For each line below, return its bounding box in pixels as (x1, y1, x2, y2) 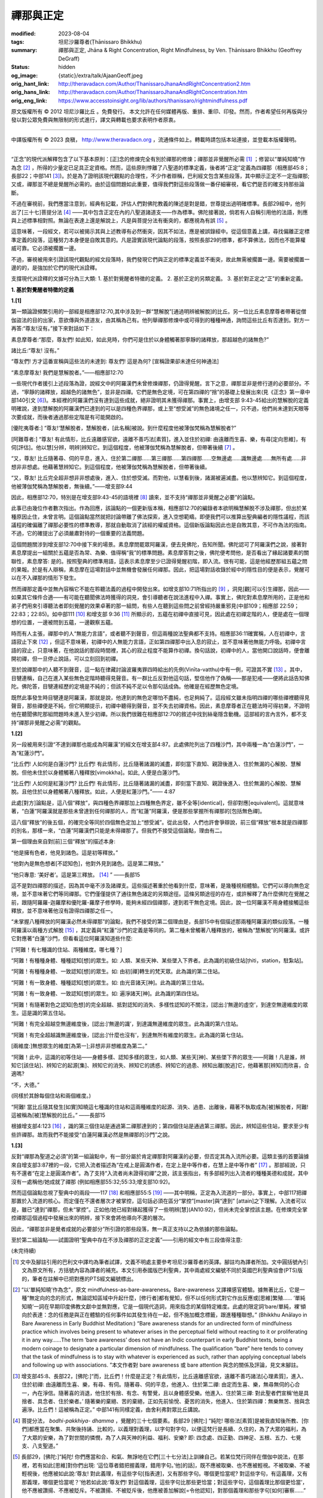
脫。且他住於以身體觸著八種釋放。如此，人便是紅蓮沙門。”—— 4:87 (11, 788, 176, 795)
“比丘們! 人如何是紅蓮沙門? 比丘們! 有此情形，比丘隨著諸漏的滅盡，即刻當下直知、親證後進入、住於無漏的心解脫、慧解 (11, 780, 301, 787)
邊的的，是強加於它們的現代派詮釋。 (11, 264, 100, 271)
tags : (11, 38, 25, 45)
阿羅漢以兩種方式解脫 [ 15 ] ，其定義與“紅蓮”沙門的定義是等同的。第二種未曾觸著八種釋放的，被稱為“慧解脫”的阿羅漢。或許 (11, 926, 310, 934)
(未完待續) (11, 1247, 36, 1255)
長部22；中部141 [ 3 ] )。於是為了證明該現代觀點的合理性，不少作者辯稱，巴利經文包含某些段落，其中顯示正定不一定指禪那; (11, 173, 310, 180)
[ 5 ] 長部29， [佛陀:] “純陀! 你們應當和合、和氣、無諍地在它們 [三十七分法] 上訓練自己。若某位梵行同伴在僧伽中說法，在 (13, 1453, 299, 1460)
